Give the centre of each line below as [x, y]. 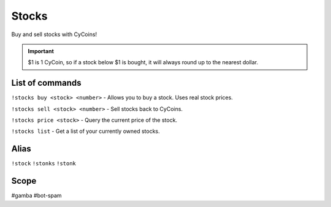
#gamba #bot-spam [36, 195]
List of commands [47, 83]
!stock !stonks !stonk [44, 164]
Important [41, 51]
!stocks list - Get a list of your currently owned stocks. [86, 131]
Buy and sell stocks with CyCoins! [54, 34]
